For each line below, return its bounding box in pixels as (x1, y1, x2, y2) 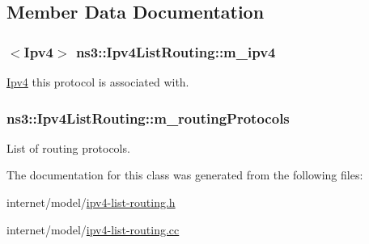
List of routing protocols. (6, 139, 130, 156)
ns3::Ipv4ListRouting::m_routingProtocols (6, 107, 290, 128)
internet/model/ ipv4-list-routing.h (6, 194, 176, 210)
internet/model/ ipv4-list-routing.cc (6, 221, 180, 238)
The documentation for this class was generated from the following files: (6, 166, 363, 183)
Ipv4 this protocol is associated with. (6, 74, 189, 90)
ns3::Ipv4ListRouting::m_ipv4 (75, 41, 276, 61)
